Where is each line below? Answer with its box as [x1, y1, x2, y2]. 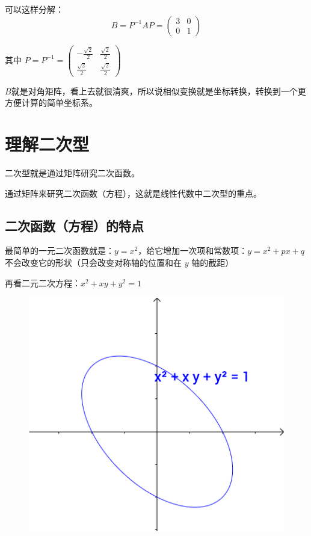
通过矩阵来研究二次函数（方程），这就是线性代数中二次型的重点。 [5, 186, 262, 199]
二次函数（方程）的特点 [5, 216, 144, 235]
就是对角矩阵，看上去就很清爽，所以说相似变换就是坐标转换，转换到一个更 [11, 84, 306, 97]
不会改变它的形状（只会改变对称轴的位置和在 [5, 256, 182, 269]
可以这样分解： [5, 3, 64, 15]
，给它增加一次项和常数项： [138, 244, 248, 257]
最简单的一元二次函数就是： [5, 244, 114, 257]
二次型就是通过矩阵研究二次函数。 [5, 167, 140, 179]
